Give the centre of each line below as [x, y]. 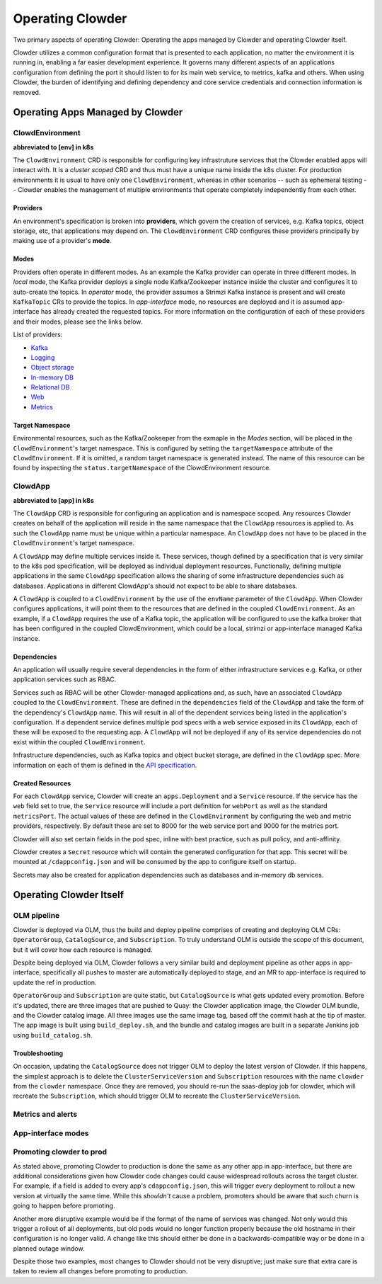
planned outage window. [49, 1248]
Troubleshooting [38, 1053]
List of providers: [38, 335]
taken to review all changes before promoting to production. [100, 1271]
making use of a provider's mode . [63, 241]
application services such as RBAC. [65, 679]
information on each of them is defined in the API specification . [105, 765]
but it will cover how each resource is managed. [83, 950]
